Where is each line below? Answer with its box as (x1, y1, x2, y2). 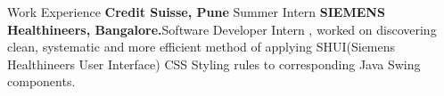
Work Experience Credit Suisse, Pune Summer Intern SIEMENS (7, 3, 385, 20)
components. (7, 72, 76, 91)
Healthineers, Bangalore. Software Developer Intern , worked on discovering (7, 20, 437, 38)
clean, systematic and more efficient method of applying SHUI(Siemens (7, 37, 396, 56)
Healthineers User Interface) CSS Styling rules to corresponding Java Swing (7, 54, 421, 73)
